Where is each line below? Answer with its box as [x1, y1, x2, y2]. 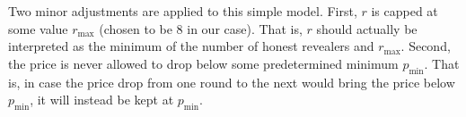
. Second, [400, 37, 451, 55]
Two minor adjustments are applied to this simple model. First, [8, 2, 357, 20]
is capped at [371, 2, 438, 20]
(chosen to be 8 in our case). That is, [99, 19, 303, 38]
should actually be [316, 19, 418, 38]
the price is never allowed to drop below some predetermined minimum [8, 54, 399, 72]
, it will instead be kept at [30, 90, 174, 109]
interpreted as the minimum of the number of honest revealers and [8, 37, 374, 55]
